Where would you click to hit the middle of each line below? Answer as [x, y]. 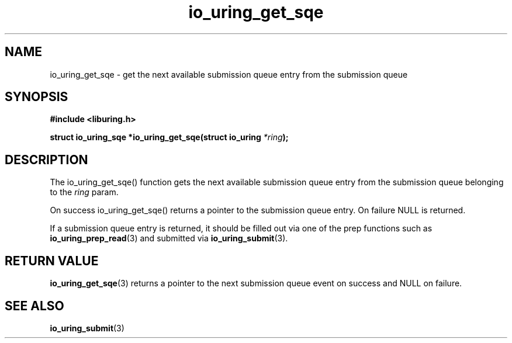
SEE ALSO [34, 306]
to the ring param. [84, 192]
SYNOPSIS [37, 97]
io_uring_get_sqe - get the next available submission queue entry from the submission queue [229, 74]
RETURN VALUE [52, 261]
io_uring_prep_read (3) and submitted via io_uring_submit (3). [169, 238]
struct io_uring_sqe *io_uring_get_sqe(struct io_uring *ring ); [169, 137]
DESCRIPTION [46, 160]
